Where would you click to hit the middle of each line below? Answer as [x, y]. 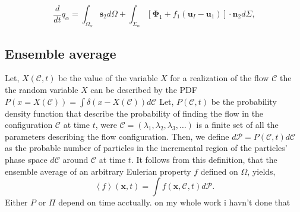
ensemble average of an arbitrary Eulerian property [98, 171]
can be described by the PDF [144, 89]
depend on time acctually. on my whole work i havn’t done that [174, 202]
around [75, 159]
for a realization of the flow [220, 78]
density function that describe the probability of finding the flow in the [134, 113]
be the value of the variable [108, 78]
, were [106, 125]
